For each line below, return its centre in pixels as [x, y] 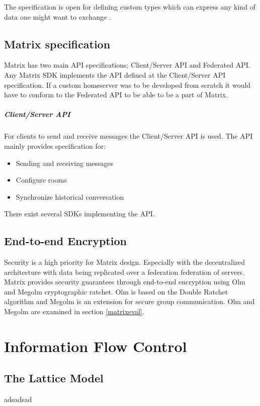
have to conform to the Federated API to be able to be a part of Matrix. [116, 95]
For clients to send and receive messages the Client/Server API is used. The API [128, 136]
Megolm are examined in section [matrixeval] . [74, 311]
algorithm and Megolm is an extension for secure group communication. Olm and [129, 301]
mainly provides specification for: [55, 146]
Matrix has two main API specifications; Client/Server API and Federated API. [127, 65]
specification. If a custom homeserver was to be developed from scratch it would [127, 84]
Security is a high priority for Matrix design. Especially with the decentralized [125, 262]
